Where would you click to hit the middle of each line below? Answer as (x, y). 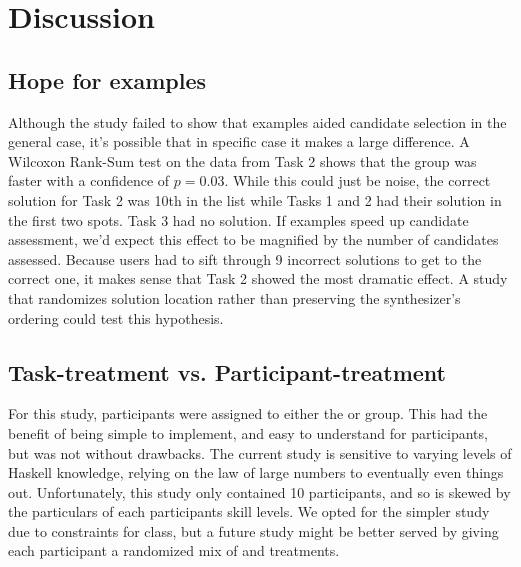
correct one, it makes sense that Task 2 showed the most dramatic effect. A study (258, 278)
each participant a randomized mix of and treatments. (174, 550)
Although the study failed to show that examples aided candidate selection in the (257, 121)
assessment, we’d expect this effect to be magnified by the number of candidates (253, 239)
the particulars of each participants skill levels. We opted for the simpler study (249, 511)
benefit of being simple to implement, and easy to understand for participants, (248, 432)
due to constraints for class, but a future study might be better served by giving (253, 530)
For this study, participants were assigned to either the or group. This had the (248, 413)
